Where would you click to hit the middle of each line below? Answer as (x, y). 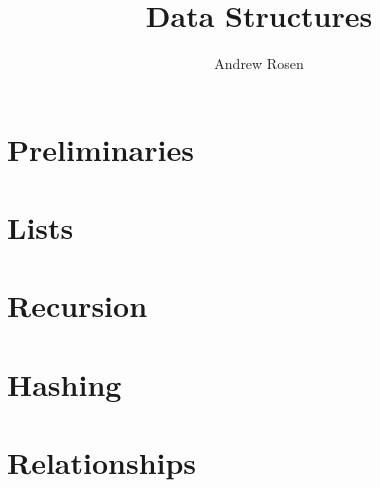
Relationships (102, 462)
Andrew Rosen (259, 63)
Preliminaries (100, 148)
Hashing (64, 383)
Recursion (77, 305)
